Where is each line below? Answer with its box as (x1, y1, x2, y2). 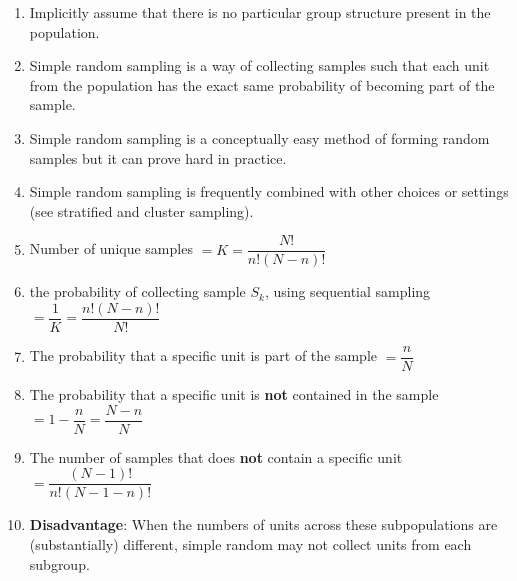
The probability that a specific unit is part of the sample (29, 345, 378, 366)
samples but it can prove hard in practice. (29, 147, 287, 168)
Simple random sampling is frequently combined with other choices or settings (29, 181, 509, 202)
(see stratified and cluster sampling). (29, 200, 254, 221)
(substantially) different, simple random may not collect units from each (29, 534, 472, 555)
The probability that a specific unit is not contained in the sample (29, 384, 439, 405)
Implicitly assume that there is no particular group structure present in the (29, 2, 491, 22)
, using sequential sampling (264, 281, 431, 302)
